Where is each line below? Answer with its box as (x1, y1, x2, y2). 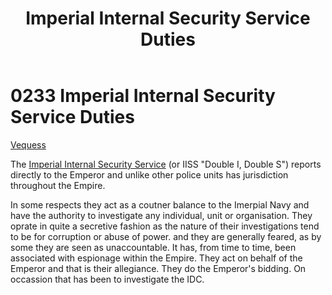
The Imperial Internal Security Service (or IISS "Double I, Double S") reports (10, 158, 322, 170)
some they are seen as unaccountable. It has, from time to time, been (10, 241, 297, 253)
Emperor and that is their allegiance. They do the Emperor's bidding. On (10, 262, 307, 274)
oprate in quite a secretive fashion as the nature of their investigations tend (10, 220, 320, 232)
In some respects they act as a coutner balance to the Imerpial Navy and (10, 198, 310, 211)
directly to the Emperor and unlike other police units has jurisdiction (10, 168, 289, 181)
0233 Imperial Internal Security (10, 85, 276, 107)
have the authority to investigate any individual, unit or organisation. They (10, 209, 313, 221)
